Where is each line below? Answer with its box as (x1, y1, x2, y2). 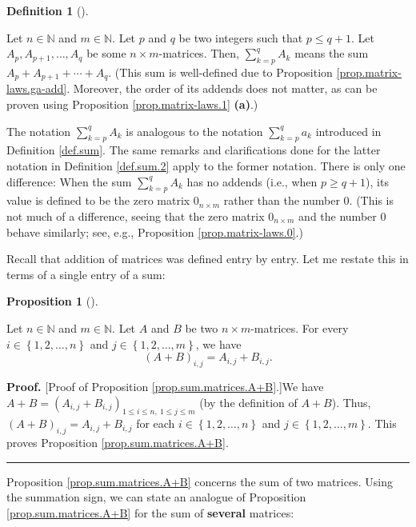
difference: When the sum (6, 173, 132, 190)
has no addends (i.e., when (186, 173, 318, 190)
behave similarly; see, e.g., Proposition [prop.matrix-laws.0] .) (6, 223, 303, 240)
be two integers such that (178, 29, 303, 46)
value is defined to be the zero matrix (6, 192, 190, 209)
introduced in (315, 122, 382, 139)
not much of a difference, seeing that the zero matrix (6, 208, 265, 224)
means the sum (294, 45, 369, 62)
